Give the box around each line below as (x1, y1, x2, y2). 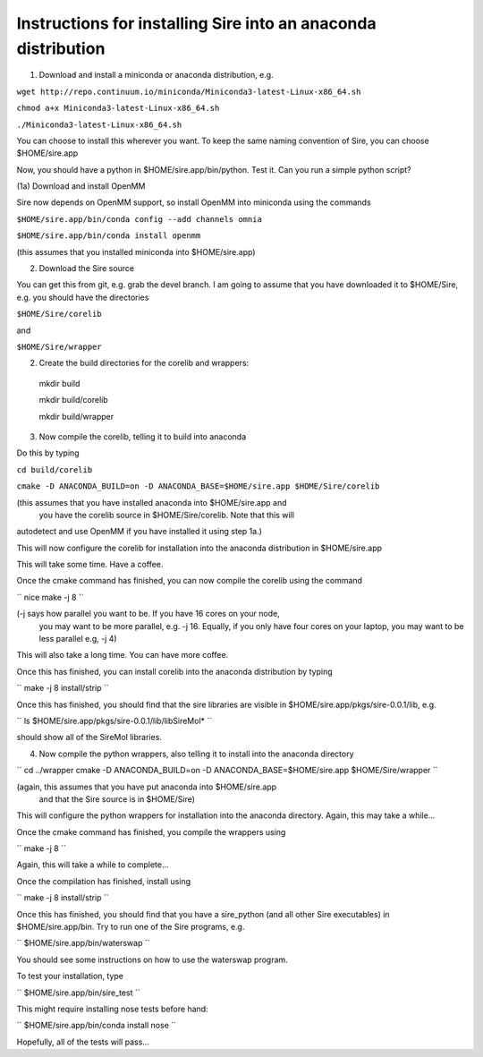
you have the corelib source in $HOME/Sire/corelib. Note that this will (38, 509, 295, 520)
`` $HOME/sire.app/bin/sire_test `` (16, 987, 140, 998)
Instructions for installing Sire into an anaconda (16, 13, 377, 33)
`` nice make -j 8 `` (16, 592, 84, 602)
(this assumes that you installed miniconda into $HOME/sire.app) (16, 246, 256, 257)
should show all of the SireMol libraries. (16, 732, 163, 743)
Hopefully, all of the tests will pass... (16, 1036, 149, 1047)
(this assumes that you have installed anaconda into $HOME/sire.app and (16, 497, 287, 507)
